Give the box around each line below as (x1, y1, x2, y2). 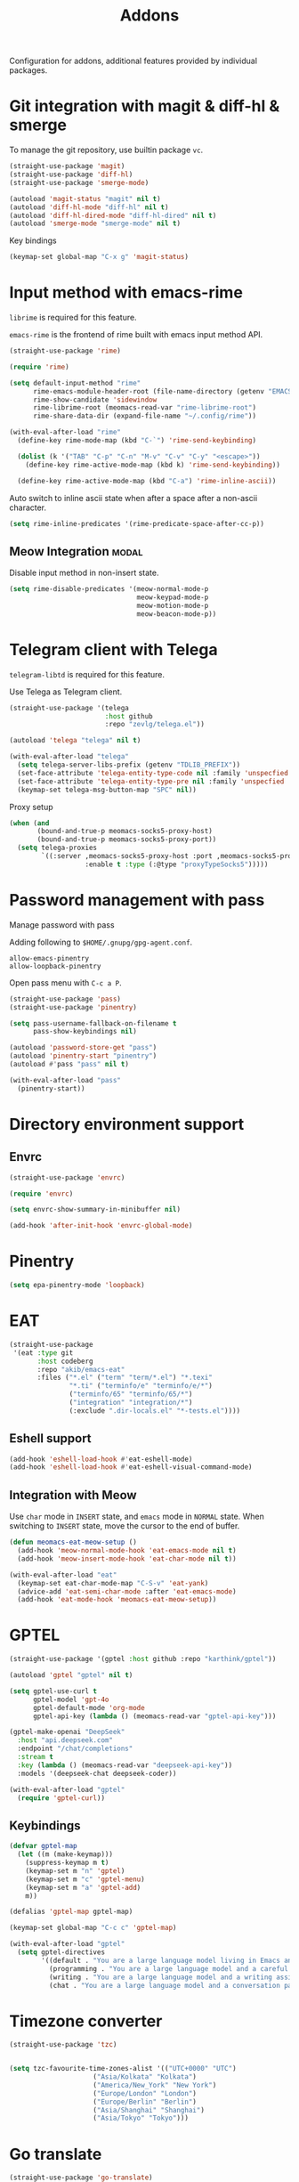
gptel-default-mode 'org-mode (32, 1703, 145, 1712)
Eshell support (9, 1431, 92, 1447)
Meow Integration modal (9, 544, 143, 559)
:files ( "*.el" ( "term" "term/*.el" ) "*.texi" (36, 1373, 214, 1383)
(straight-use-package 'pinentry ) (9, 1002, 138, 1011)
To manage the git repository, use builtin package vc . (9, 144, 204, 156)
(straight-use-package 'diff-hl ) (9, 170, 133, 179)
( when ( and (9, 818, 50, 828)
